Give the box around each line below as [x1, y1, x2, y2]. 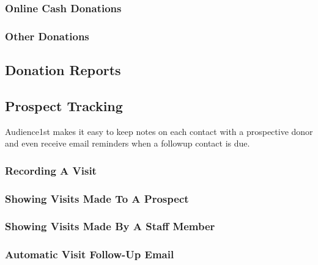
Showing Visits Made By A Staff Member [5, 219, 215, 234]
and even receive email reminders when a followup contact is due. [5, 137, 250, 150]
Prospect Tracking [5, 96, 123, 115]
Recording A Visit [5, 162, 97, 178]
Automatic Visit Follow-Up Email [5, 247, 174, 262]
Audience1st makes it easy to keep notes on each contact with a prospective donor [5, 125, 313, 137]
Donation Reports [5, 60, 121, 79]
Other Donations [5, 28, 89, 43]
